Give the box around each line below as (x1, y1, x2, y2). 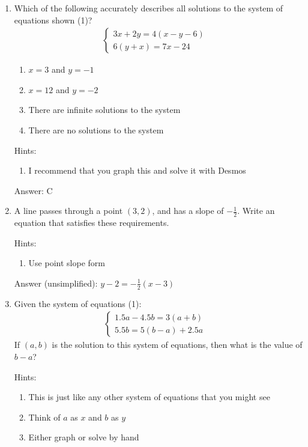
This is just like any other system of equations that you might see (28, 391, 270, 403)
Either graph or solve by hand (28, 431, 139, 443)
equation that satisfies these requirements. (14, 216, 169, 229)
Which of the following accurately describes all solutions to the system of (14, 2, 283, 14)
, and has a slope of (152, 204, 224, 217)
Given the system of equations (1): (14, 297, 142, 309)
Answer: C (14, 184, 53, 196)
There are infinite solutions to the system (28, 103, 181, 116)
